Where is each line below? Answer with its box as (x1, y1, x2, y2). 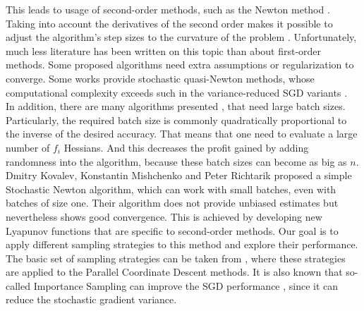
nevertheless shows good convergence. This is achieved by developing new (6, 209, 322, 224)
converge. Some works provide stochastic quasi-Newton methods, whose (6, 71, 315, 85)
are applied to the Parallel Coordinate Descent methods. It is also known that (6, 264, 343, 279)
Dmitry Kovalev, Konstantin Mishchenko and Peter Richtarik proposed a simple (6, 168, 352, 183)
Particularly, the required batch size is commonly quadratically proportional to (6, 112, 347, 127)
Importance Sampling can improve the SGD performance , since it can (33, 278, 339, 293)
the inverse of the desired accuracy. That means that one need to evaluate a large (6, 126, 358, 141)
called (6, 278, 30, 293)
